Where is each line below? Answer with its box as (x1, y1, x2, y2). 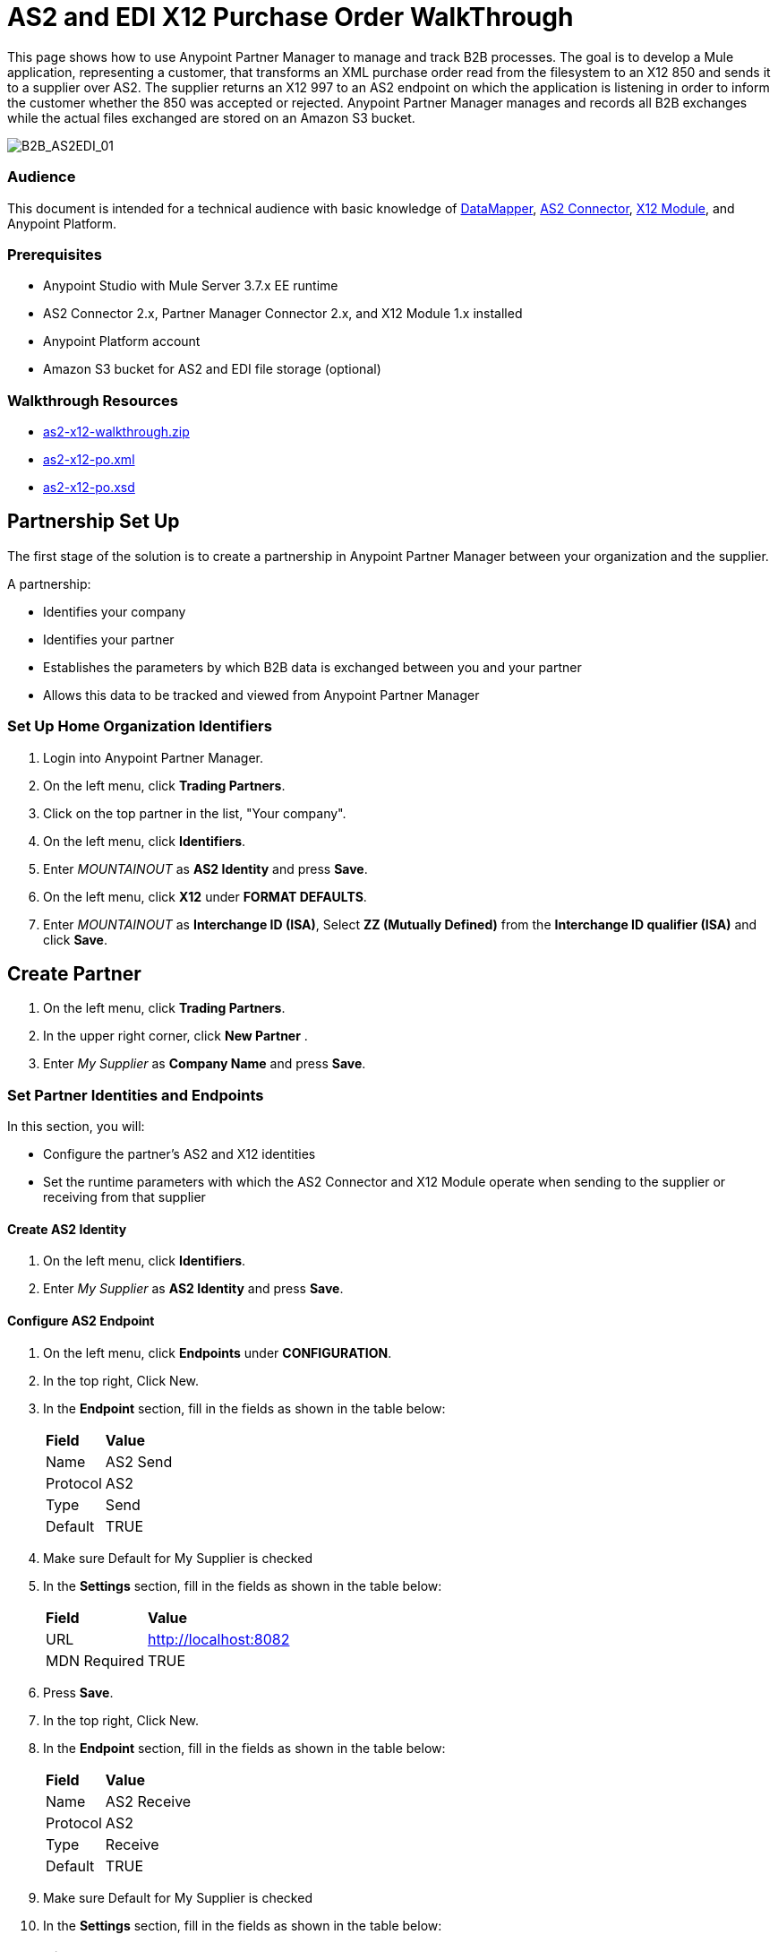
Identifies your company (43, 603, 186, 619)
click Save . (43, 931, 107, 947)
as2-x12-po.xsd (43, 479, 135, 495)
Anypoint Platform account (43, 333, 201, 350)
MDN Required (46, 1651, 144, 1670)
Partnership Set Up (7, 510, 180, 533)
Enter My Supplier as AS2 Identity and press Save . (43, 1281, 344, 1297)
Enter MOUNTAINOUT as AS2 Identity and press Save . (43, 860, 368, 877)
